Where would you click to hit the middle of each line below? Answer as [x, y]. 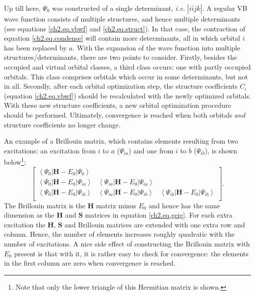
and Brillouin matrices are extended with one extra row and [155, 224]
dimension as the [29, 215]
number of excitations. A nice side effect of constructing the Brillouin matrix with [127, 244]
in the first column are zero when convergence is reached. [90, 263]
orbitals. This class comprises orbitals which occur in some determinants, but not [126, 76]
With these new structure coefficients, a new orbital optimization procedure [118, 105]
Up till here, [22, 8]
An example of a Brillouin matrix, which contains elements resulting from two [121, 141]
